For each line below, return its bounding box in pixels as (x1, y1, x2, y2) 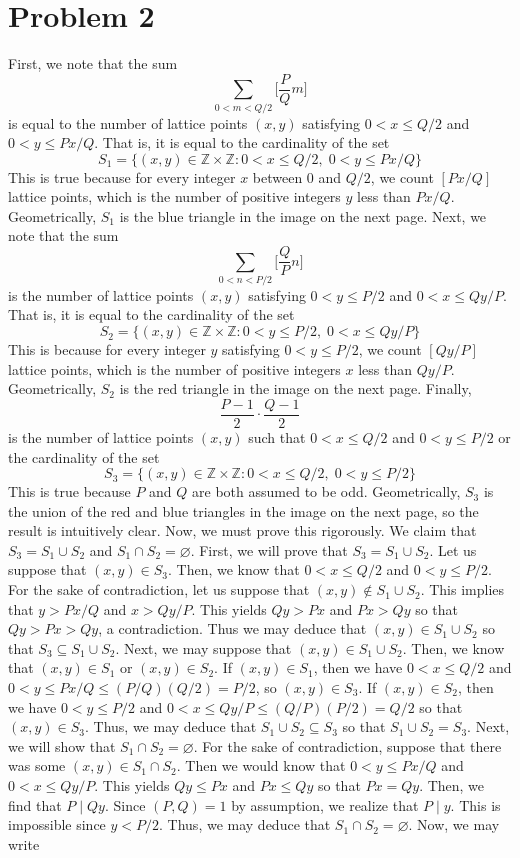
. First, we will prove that (190, 539, 348, 560)
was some (8, 755, 66, 776)
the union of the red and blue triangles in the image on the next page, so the (8, 500, 479, 521)
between (252, 166, 303, 187)
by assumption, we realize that (231, 794, 419, 815)
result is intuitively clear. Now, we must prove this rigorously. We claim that (8, 520, 477, 541)
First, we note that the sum (8, 53, 178, 74)
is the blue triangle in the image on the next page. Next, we (119, 205, 487, 226)
